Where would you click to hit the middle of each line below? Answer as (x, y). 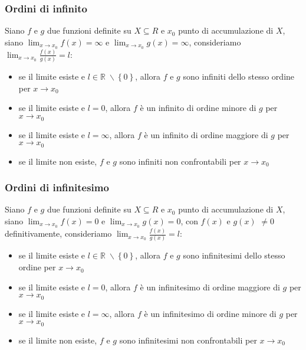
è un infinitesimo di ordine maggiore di (210, 287)
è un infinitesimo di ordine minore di (210, 313)
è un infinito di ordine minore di (198, 108)
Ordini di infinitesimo (57, 187)
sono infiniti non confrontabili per (180, 161)
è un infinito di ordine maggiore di (206, 134)
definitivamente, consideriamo (58, 233)
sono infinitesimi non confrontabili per (188, 340)
